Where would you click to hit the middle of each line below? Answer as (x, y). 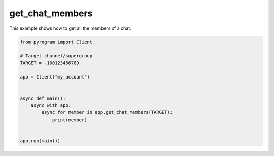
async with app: (51, 106)
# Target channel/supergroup (56, 56)
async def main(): (43, 98)
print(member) (70, 120)
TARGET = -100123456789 (50, 63)
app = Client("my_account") (55, 77)
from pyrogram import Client (56, 42)
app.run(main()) (40, 141)
